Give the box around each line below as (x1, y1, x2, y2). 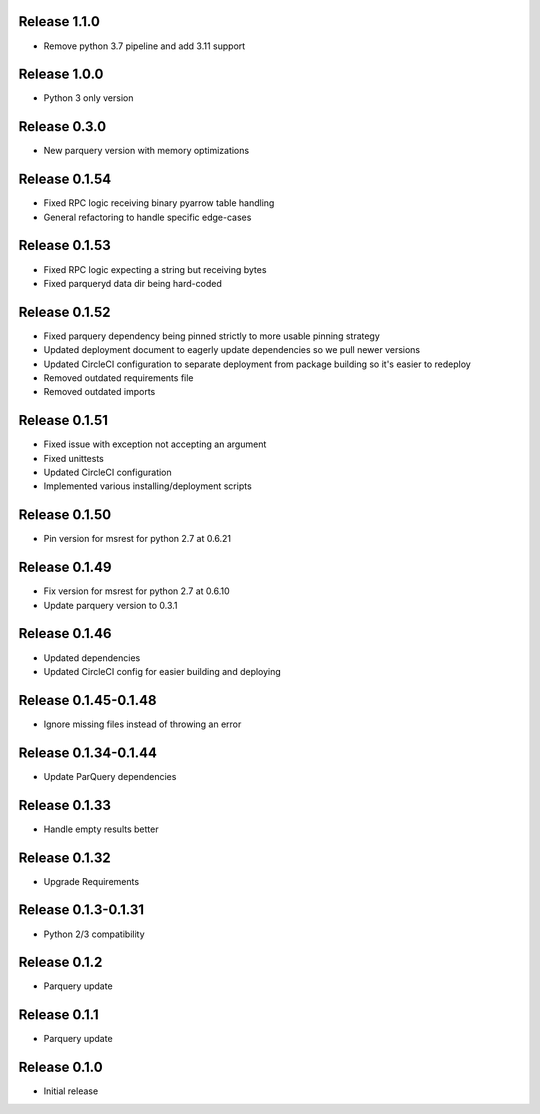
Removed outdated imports (43, 386, 156, 398)
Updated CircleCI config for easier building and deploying (43, 665, 282, 677)
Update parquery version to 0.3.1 (43, 599, 179, 611)
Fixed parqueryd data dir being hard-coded (43, 277, 222, 289)
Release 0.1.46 (18, 625, 112, 642)
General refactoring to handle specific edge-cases (43, 211, 252, 223)
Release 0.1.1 (18, 1006, 99, 1024)
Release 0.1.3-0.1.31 (18, 901, 145, 919)
